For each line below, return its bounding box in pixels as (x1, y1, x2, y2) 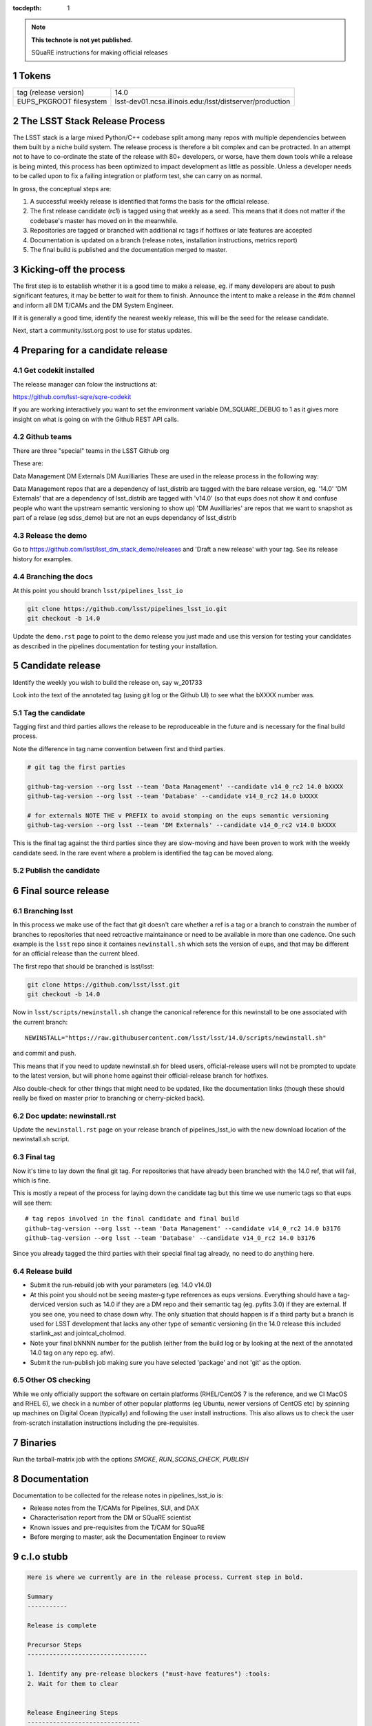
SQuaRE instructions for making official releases (31, 48, 168, 57)
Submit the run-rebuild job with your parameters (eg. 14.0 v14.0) (30, 1281, 212, 1289)
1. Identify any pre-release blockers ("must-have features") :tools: (27, 1670, 271, 1678)
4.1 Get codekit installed (12, 366, 95, 376)
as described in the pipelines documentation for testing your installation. (12, 642, 218, 650)
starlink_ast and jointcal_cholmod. (30, 1329, 126, 1337)
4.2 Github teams (12, 432, 72, 442)
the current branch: (12, 1018, 68, 1026)
